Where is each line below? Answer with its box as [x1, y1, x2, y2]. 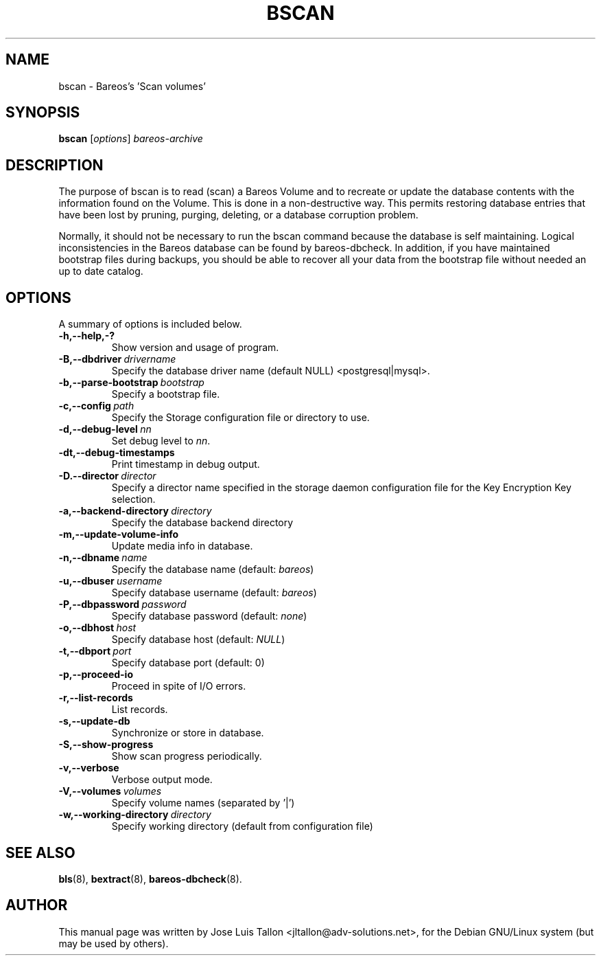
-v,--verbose [58, 762, 119, 774]
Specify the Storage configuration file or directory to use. [111, 411, 370, 424]
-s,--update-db [58, 715, 130, 727]
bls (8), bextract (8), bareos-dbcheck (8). [58, 872, 242, 885]
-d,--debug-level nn [58, 423, 152, 436]
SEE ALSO [5, 844, 75, 861]
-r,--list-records [58, 692, 133, 704]
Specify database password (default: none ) [111, 610, 307, 622]
